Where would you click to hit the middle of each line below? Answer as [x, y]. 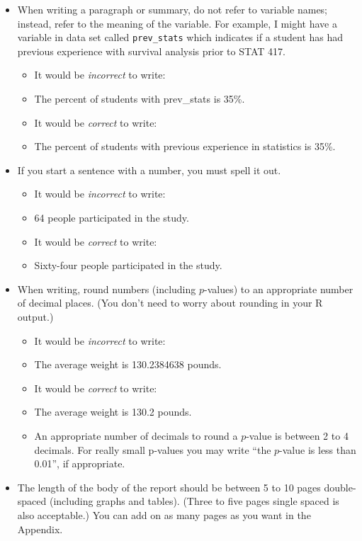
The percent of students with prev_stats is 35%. [140, 99]
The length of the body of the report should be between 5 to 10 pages [169, 487]
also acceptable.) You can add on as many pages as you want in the [164, 514]
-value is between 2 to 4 [297, 435]
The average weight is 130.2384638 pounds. [128, 364]
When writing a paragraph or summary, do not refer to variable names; [172, 9]
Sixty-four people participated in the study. [128, 265]
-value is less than [318, 449]
